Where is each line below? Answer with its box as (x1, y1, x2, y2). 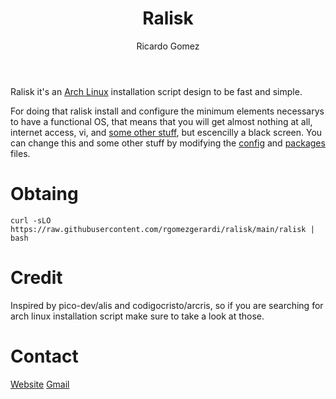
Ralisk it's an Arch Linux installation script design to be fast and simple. (10, 85, 303, 97)
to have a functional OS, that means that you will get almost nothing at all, (10, 115, 313, 127)
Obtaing (10, 183, 79, 206)
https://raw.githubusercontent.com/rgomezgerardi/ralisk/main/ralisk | (10, 224, 315, 234)
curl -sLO (10, 215, 52, 226)
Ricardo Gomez (136, 40, 200, 52)
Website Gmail (10, 378, 70, 390)
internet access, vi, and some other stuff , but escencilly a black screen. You (10, 126, 323, 138)
